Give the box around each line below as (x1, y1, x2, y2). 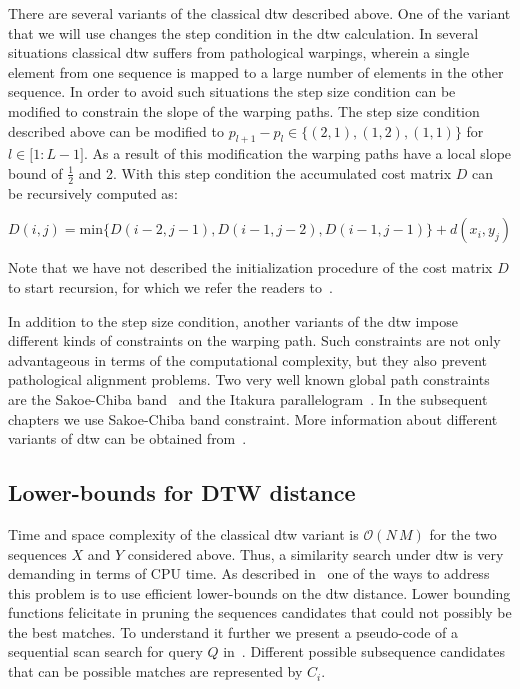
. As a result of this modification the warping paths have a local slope (84, 143, 512, 164)
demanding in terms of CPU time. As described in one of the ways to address (8, 563, 490, 584)
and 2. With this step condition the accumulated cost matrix (78, 162, 452, 183)
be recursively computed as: (8, 182, 178, 203)
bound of (8, 162, 63, 183)
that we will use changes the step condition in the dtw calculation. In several (8, 22, 479, 43)
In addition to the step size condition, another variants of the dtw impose (8, 310, 458, 331)
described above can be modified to (8, 120, 224, 141)
